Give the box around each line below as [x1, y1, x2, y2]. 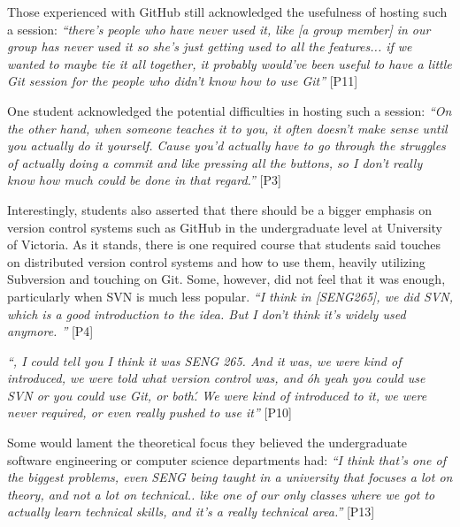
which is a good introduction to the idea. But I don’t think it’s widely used [7, 304, 406, 323]
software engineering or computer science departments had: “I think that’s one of [7, 450, 446, 469]
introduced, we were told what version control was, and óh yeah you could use [7, 369, 425, 387]
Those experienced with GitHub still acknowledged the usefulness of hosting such [7, 3, 448, 20]
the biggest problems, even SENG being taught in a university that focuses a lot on [7, 468, 453, 486]
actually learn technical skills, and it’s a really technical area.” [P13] [7, 502, 375, 521]
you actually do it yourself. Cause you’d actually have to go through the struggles [7, 136, 446, 155]
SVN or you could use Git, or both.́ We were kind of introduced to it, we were [7, 386, 427, 404]
